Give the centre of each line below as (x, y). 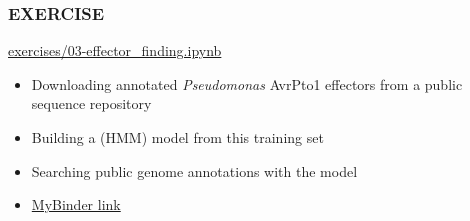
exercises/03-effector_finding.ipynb (115, 50)
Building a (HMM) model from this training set (177, 137)
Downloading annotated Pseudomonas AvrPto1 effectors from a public (247, 83)
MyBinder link (76, 204)
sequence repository (91, 103)
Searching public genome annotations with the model (194, 170)
